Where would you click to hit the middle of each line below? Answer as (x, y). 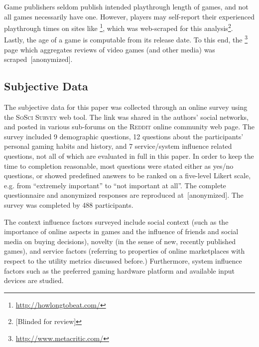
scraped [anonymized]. (38, 59)
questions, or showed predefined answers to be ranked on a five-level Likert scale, (128, 175)
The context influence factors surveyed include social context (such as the (116, 221)
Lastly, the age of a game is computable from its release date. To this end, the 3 (126, 39)
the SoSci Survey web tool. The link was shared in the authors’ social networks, (127, 117)
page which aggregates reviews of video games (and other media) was (110, 49)
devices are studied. (34, 280)
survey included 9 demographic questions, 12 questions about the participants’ (124, 136)
